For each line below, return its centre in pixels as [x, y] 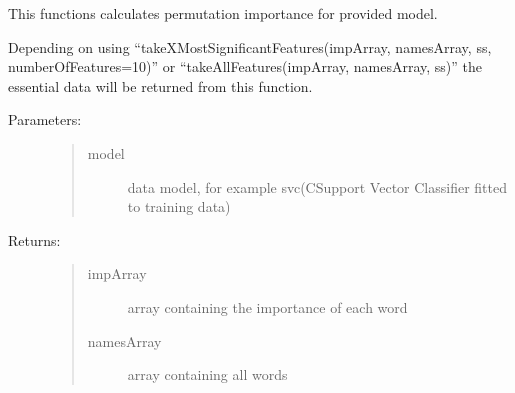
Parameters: [45, 119]
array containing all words [207, 374]
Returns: [34, 239]
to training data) [179, 206]
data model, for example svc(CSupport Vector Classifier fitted [317, 186]
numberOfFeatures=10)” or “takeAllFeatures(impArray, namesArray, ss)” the [245, 66]
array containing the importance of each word [267, 306]
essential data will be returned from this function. [160, 85]
